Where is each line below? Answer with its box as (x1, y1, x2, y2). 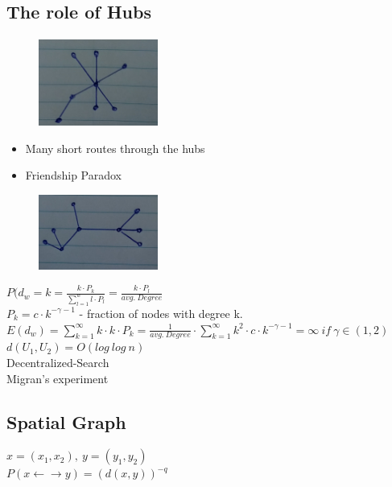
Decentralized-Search (6, 353, 109, 370)
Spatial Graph (6, 409, 126, 434)
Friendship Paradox (25, 167, 122, 184)
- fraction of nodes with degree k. (79, 304, 243, 321)
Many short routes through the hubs (25, 139, 205, 156)
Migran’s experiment (6, 369, 109, 386)
